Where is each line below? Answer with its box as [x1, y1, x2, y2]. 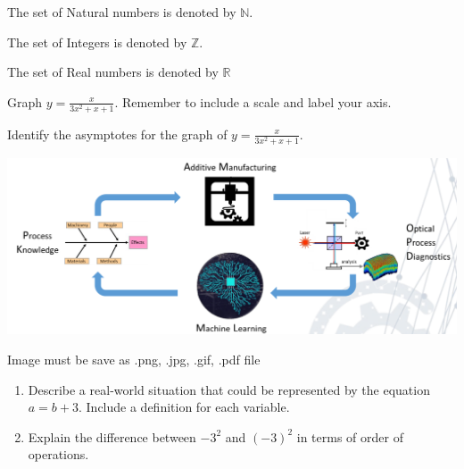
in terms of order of [296, 427, 403, 446]
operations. [28, 445, 89, 464]
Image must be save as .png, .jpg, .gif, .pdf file [7, 350, 261, 369]
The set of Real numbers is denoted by [7, 63, 219, 81]
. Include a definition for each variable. [79, 398, 290, 416]
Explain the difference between [28, 427, 196, 446]
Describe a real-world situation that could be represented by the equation [28, 380, 430, 398]
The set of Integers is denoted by [7, 32, 187, 51]
